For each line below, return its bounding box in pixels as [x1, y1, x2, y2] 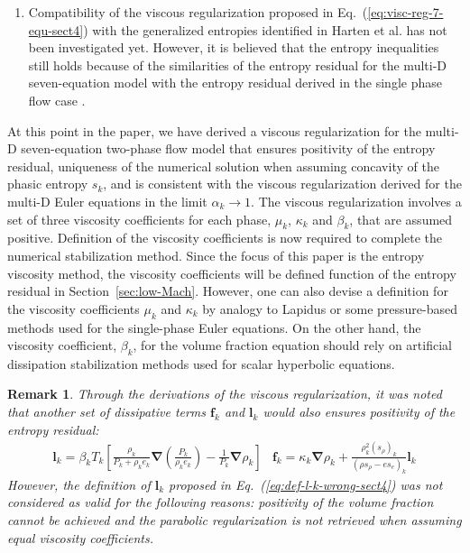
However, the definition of [7, 475, 151, 493]
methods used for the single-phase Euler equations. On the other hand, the [7, 318, 421, 336]
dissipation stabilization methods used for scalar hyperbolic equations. [7, 354, 395, 373]
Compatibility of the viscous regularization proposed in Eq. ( [28, 3, 368, 21]
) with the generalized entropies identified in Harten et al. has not [83, 20, 447, 39]
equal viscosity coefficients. [7, 528, 153, 547]
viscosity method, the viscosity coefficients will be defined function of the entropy [7, 263, 456, 282]
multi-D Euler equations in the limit [7, 191, 207, 210]
